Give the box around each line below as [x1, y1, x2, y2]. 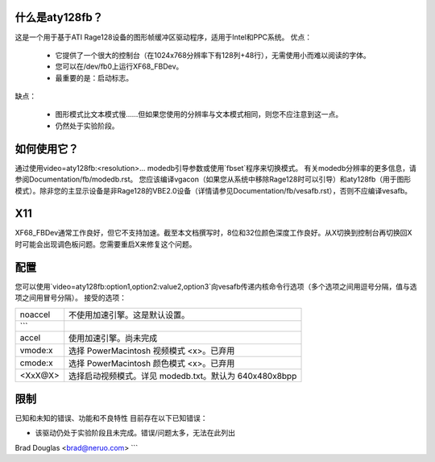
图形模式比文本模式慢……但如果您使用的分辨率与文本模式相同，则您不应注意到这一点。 [55, 110, 343, 119]
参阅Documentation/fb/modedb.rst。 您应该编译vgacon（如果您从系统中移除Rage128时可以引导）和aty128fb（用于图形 [14, 174, 412, 185]
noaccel [19, 309, 51, 320]
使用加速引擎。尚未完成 [68, 332, 158, 343]
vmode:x [19, 344, 53, 356]
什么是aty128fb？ [14, 10, 104, 24]
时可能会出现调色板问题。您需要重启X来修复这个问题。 [14, 239, 197, 249]
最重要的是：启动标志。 [55, 73, 133, 82]
